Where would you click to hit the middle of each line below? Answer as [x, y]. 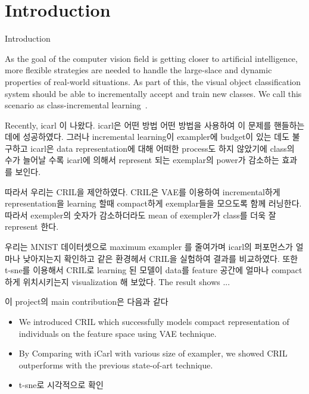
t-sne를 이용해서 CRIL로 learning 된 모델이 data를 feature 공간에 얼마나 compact [154, 270]
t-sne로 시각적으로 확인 [61, 385]
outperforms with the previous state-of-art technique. [116, 365]
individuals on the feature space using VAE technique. [118, 333]
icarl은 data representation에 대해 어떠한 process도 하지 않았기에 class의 [163, 148]
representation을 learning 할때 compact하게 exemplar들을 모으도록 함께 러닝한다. [153, 203]
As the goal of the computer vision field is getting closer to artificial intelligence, [151, 58]
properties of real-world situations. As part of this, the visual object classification [153, 81]
